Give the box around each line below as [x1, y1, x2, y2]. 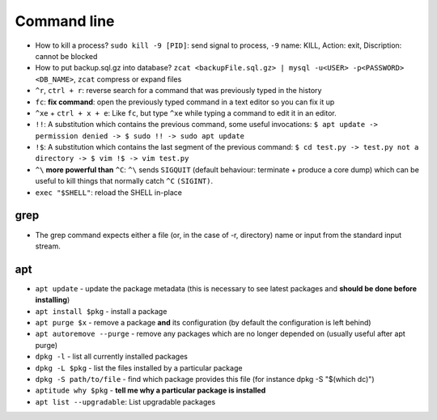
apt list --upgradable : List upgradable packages [35, 397, 216, 406]
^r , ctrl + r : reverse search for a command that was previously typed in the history [35, 86, 322, 95]
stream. [35, 241, 61, 251]
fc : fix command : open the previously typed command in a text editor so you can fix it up [35, 97, 335, 107]
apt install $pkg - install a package [35, 306, 168, 316]
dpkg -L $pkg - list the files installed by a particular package [35, 363, 243, 372]
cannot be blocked [35, 51, 98, 61]
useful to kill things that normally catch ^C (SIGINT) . [35, 176, 214, 186]
